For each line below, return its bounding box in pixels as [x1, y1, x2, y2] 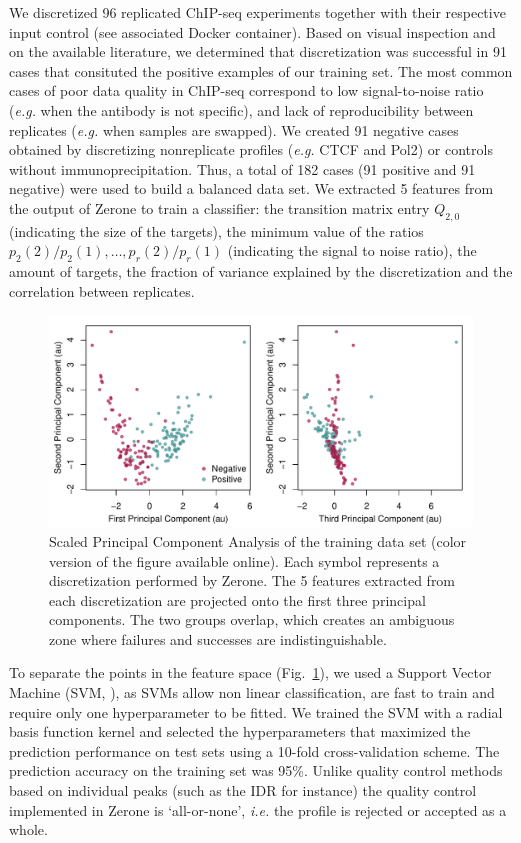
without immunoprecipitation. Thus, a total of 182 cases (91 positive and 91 [9, 158, 476, 179]
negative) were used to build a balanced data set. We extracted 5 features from [9, 178, 494, 199]
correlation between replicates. [9, 280, 195, 301]
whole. [9, 819, 48, 840]
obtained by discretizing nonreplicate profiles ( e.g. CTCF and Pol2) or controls [9, 139, 493, 160]
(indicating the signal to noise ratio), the [227, 240, 477, 261]
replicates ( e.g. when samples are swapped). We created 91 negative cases [9, 119, 459, 140]
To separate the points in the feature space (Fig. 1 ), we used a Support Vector [9, 662, 492, 683]
